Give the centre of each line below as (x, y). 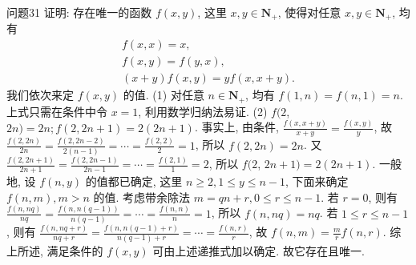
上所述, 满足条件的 (55, 250)
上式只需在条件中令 (57, 111)
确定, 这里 (156, 181)
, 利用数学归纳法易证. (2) (203, 111)
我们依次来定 (40, 95)
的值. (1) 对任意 (164, 95)
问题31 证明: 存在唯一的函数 (79, 12)
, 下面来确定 (317, 181)
